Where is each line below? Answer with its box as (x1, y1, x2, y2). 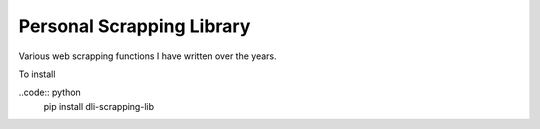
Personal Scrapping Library (18, 15, 251, 37)
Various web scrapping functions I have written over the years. (18, 50, 277, 62)
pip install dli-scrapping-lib (43, 100, 155, 112)
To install (18, 68, 56, 80)
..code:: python (18, 86, 82, 99)
